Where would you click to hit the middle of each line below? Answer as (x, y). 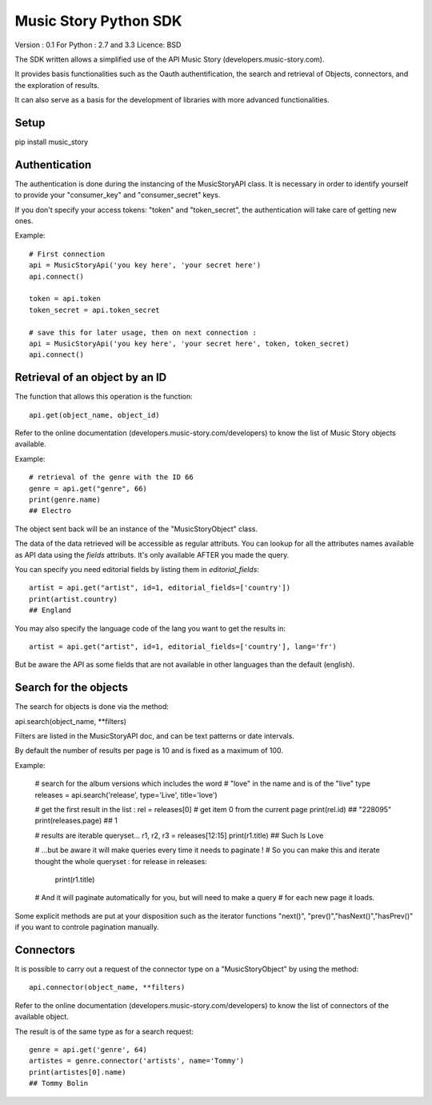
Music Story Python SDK (98, 21)
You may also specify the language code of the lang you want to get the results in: (150, 628)
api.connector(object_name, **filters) (107, 987)
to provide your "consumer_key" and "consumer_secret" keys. (118, 195)
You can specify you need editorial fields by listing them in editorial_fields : (137, 569)
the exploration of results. (57, 85)
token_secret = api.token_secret (94, 310)
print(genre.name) (65, 500)
